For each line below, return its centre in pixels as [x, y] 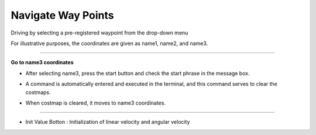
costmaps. [38, 92]
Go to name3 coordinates [42, 63]
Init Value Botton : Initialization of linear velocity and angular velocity [108, 122]
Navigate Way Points [62, 15]
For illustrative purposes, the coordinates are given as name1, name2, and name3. [109, 43]
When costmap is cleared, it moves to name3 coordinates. [96, 103]
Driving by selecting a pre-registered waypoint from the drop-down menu [99, 33]
